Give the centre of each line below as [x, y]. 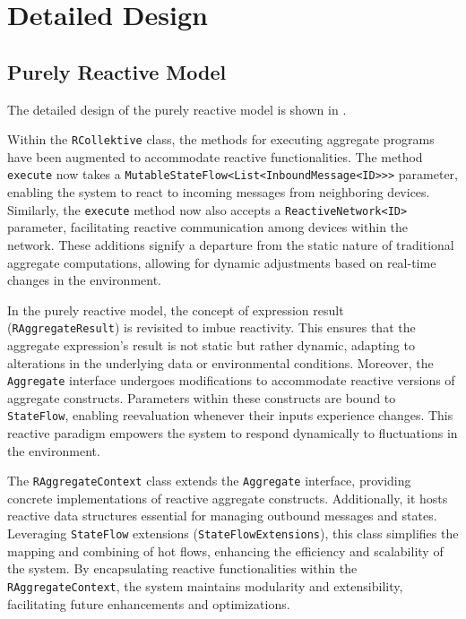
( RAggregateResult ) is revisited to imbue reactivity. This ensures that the [211, 327]
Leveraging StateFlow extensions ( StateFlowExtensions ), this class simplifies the [233, 533]
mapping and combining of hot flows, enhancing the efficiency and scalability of [225, 550]
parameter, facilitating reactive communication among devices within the [208, 227]
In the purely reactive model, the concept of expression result [176, 309]
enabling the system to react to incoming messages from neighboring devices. [219, 192]
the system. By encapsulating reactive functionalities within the [182, 568]
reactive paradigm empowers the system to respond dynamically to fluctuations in [233, 433]
